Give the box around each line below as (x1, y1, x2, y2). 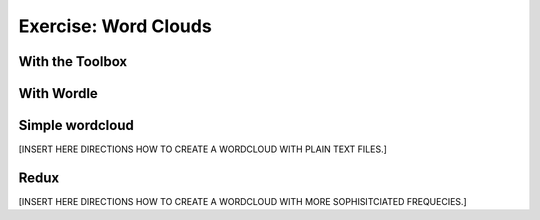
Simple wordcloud (18, 117, 134, 134)
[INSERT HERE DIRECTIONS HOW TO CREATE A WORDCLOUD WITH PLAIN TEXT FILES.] (18, 143, 387, 155)
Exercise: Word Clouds (18, 15, 212, 37)
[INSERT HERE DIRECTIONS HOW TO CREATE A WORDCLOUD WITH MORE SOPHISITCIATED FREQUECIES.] (18, 196, 467, 207)
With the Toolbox (18, 53, 128, 70)
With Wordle (18, 85, 99, 102)
